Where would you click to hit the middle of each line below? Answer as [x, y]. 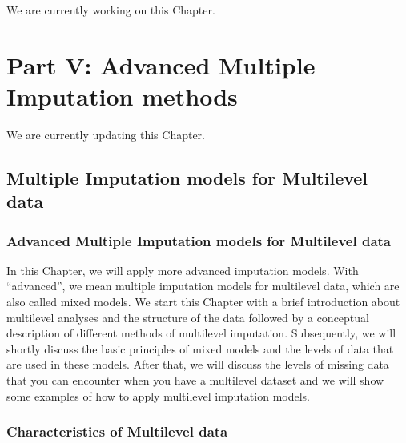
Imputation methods [122, 96]
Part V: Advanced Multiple [161, 64]
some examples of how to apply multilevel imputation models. [158, 395]
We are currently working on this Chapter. [111, 10]
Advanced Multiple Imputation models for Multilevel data [199, 240]
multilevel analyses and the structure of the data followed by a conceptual [188, 317]
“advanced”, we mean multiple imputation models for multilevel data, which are [203, 286]
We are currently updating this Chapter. [106, 134]
